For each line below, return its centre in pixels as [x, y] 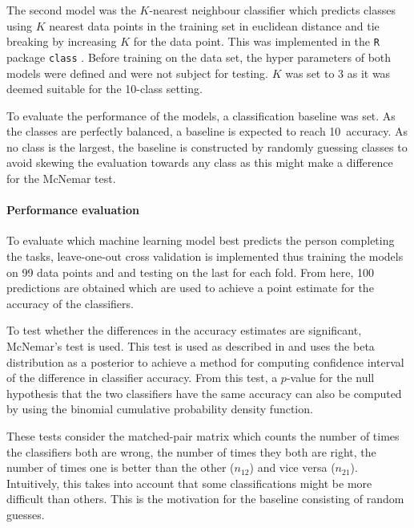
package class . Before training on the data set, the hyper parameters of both [199, 57]
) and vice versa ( [292, 467]
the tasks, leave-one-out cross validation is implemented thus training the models [205, 256]
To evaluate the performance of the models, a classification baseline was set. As [201, 115]
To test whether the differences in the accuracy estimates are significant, [184, 330]
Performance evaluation [73, 210]
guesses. [26, 514]
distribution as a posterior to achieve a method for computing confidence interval [205, 361]
